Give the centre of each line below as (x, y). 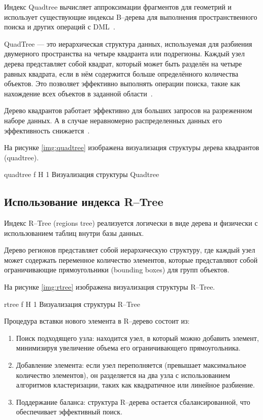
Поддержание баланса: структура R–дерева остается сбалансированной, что (133, 401)
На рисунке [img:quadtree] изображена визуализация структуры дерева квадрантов (132, 147)
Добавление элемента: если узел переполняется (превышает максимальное (131, 365)
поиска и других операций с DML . (60, 27)
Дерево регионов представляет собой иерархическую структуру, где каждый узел (130, 250)
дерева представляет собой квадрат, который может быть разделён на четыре (123, 63)
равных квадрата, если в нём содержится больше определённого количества (121, 73)
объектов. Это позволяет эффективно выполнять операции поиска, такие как (122, 83)
